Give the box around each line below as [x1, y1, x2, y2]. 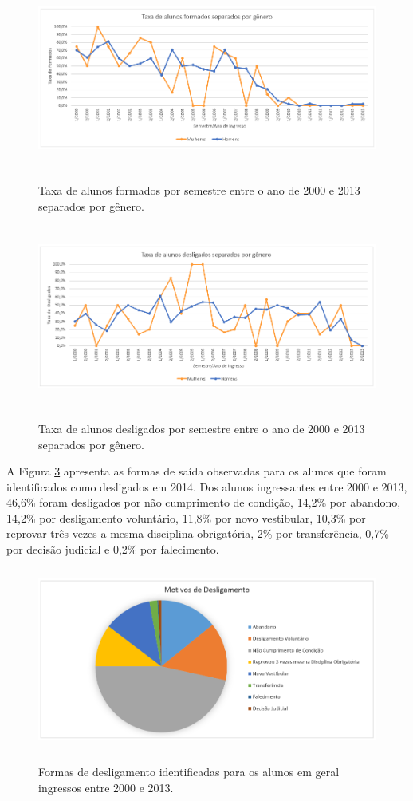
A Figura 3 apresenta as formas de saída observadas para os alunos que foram [6, 463, 387, 479]
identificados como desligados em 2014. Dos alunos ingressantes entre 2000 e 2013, [6, 478, 407, 495]
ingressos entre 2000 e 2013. [38, 779, 174, 795]
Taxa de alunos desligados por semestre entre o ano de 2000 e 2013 [38, 420, 365, 436]
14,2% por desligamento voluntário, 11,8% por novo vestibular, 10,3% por [6, 509, 366, 526]
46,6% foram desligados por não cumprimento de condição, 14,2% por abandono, [6, 494, 401, 511]
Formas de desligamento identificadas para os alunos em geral [38, 764, 340, 780]
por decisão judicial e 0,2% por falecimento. [6, 541, 219, 558]
